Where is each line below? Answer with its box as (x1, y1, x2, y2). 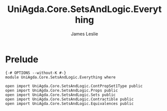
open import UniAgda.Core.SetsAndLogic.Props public (5, 88, 118, 93)
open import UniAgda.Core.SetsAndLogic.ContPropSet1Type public (5, 83, 143, 88)
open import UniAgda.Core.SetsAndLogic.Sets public (5, 92, 116, 97)
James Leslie (70, 31, 99, 37)
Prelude (5, 54, 39, 65)
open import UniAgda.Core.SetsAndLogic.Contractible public (5, 96, 134, 101)
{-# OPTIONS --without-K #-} (5, 70, 66, 75)
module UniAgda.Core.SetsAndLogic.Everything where (5, 74, 116, 80)
